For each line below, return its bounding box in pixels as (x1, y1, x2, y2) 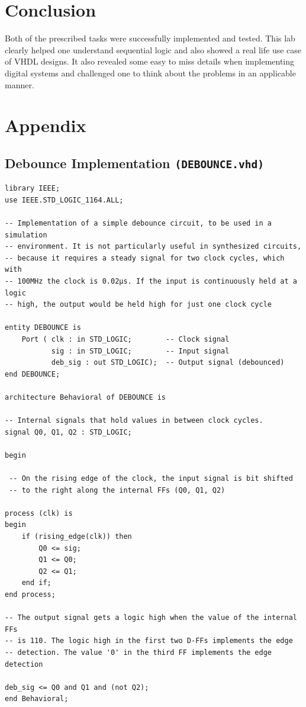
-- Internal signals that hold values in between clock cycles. (5, 416, 263, 425)
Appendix (5, 113, 86, 137)
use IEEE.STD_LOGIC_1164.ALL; (5, 195, 124, 204)
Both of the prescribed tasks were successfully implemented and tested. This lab (5, 32, 295, 44)
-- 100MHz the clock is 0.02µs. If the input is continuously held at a (5, 277, 297, 285)
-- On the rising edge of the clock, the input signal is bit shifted (9, 474, 293, 483)
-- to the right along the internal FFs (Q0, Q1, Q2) (9, 486, 226, 494)
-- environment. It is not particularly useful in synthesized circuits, (5, 242, 302, 251)
